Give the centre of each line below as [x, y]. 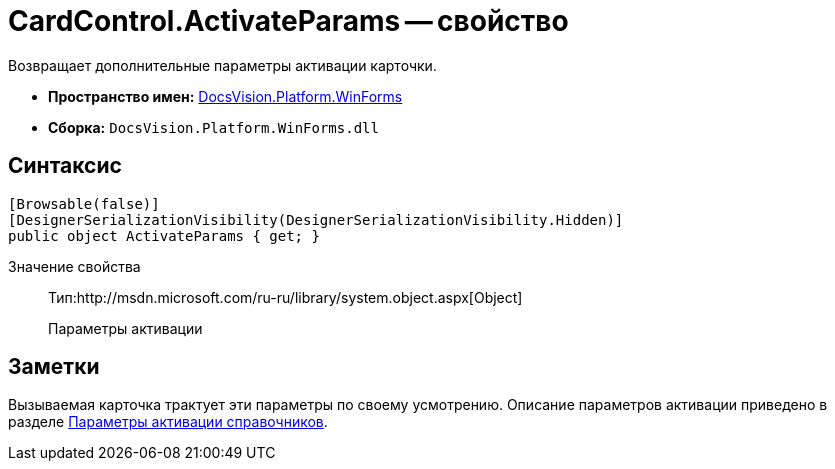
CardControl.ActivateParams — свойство [288, 21]
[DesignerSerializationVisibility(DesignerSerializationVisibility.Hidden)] [316, 219]
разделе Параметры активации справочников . [168, 422]
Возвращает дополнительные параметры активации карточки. [222, 65]
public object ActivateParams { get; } [164, 235]
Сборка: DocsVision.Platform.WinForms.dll [213, 127]
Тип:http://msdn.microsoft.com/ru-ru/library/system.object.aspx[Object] [285, 297]
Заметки [54, 367]
